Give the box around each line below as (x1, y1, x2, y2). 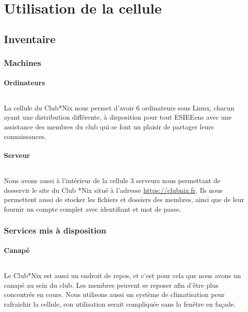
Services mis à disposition (4, 224, 107, 236)
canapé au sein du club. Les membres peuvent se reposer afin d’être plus (4, 280, 218, 290)
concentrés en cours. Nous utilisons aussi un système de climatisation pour (4, 289, 225, 299)
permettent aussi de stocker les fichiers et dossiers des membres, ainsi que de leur (4, 194, 245, 204)
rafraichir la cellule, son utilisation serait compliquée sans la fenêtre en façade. (4, 298, 236, 309)
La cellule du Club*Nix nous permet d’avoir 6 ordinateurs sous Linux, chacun (4, 102, 234, 112)
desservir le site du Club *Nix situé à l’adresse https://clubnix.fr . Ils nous (4, 185, 223, 195)
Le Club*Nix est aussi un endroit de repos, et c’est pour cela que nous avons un (4, 270, 241, 280)
